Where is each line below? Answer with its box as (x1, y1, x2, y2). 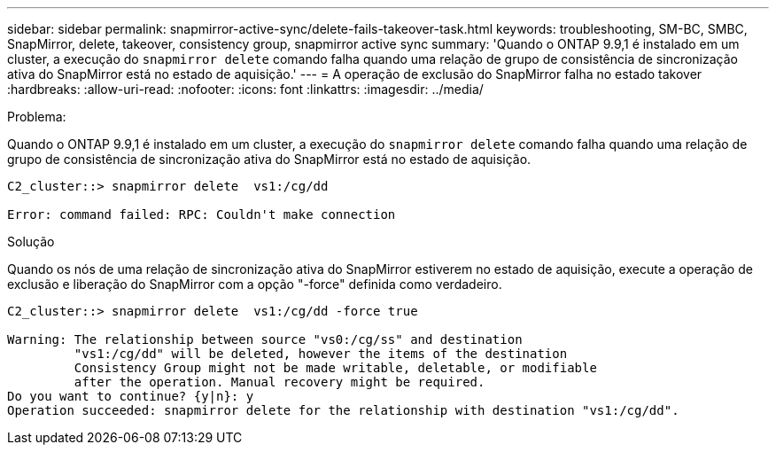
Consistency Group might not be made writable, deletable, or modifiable (74, 361, 597, 375)
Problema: (7, 109, 66, 124)
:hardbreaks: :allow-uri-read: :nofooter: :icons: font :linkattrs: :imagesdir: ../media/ (7, 82, 484, 97)
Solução (7, 234, 55, 249)
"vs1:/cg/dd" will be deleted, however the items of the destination (74, 347, 568, 361)
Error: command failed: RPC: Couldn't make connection (7, 207, 396, 222)
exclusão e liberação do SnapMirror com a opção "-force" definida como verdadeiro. (7, 277, 502, 292)
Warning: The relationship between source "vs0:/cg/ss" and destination (7, 332, 523, 347)
